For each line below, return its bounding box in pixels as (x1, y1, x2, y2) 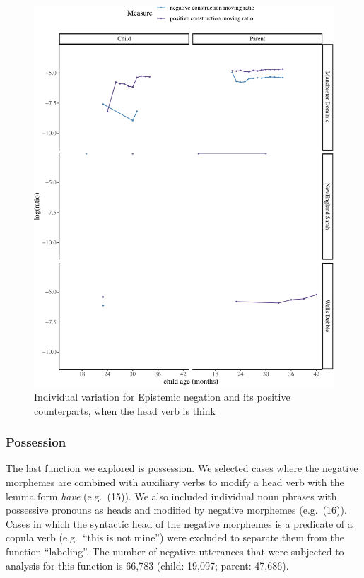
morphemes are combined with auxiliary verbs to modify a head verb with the (6, 474, 344, 489)
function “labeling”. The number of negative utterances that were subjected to (6, 543, 344, 558)
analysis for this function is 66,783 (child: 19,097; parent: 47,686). (6, 558, 289, 572)
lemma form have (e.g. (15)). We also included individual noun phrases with (6, 488, 337, 503)
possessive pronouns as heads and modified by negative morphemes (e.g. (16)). (6, 502, 347, 517)
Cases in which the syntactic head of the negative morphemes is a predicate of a (6, 516, 353, 531)
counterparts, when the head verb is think (34, 403, 216, 418)
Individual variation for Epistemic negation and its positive (34, 389, 290, 403)
